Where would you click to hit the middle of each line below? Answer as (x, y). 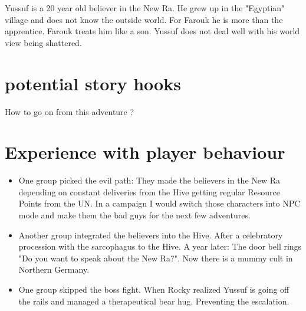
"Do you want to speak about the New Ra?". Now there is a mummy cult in (156, 258)
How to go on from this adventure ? (70, 111)
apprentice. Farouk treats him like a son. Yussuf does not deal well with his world (152, 31)
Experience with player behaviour (145, 152)
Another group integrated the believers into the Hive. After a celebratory (151, 235)
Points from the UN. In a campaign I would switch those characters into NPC (159, 203)
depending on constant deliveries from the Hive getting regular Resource (149, 191)
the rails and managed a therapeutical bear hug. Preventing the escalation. (154, 301)
